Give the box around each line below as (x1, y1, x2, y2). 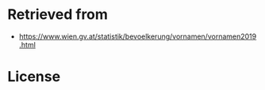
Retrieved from (7, 6, 109, 24)
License (7, 68, 61, 86)
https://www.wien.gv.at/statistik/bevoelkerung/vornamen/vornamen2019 (18, 32, 257, 41)
